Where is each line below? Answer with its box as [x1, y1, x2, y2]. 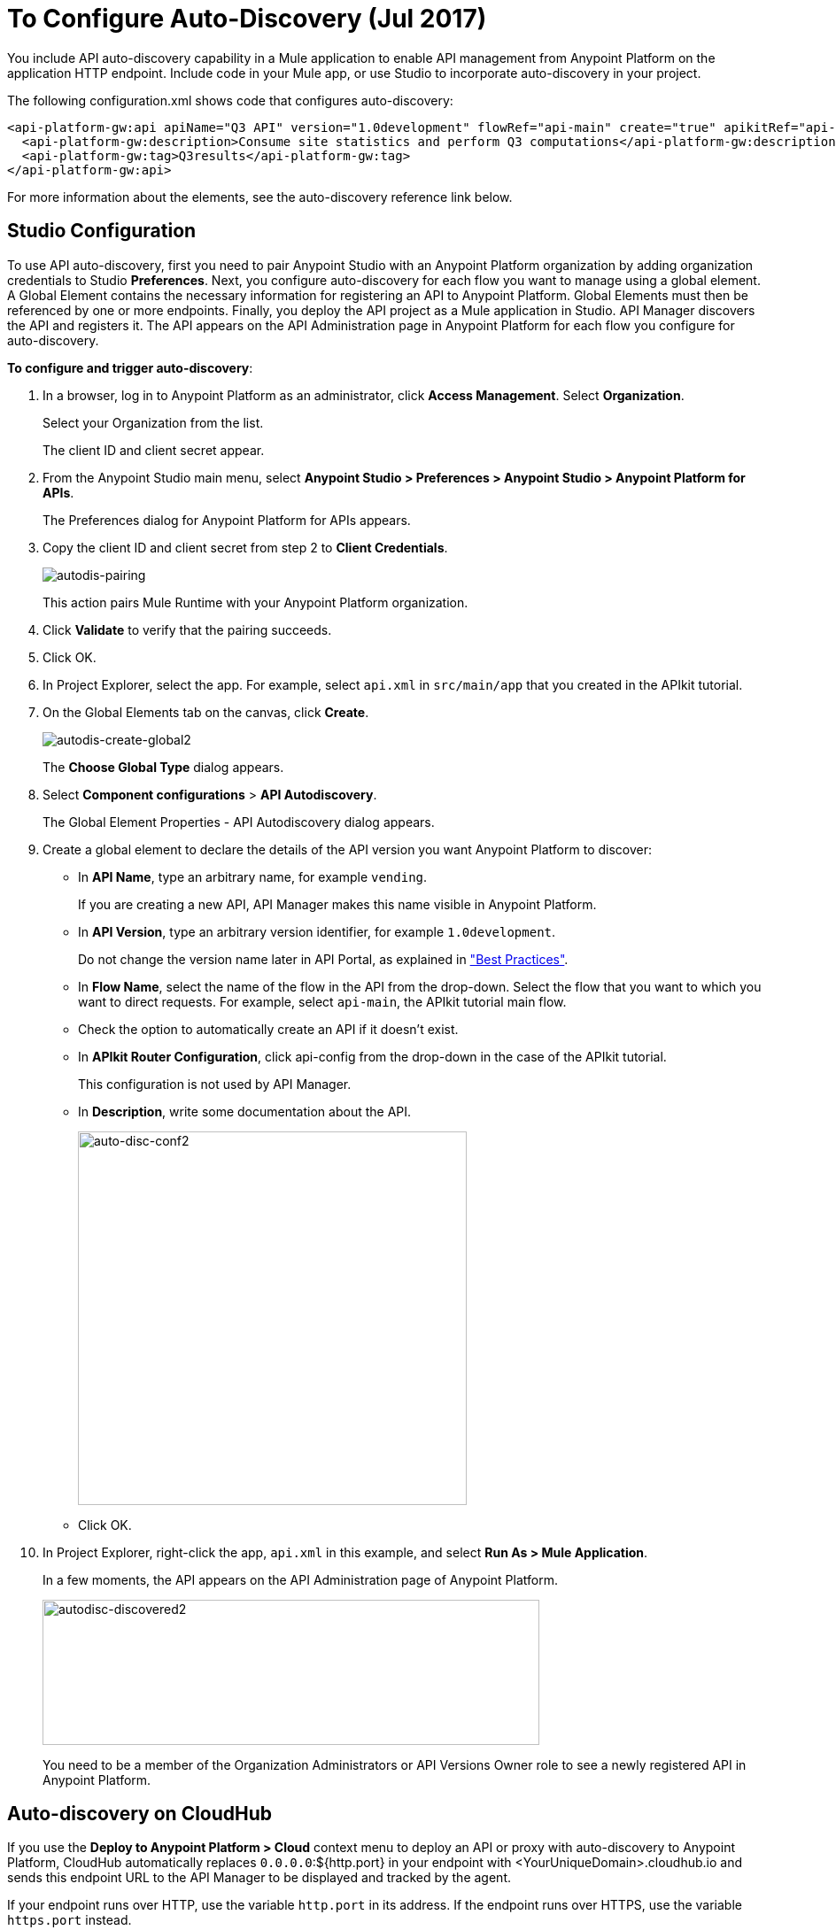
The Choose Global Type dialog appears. [43, 759, 284, 775]
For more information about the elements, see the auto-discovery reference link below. [7, 189, 513, 205]
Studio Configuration [7, 220, 197, 243]
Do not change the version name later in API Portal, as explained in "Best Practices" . [78, 951, 569, 967]
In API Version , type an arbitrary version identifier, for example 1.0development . [78, 923, 556, 939]
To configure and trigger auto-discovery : [7, 359, 253, 375]
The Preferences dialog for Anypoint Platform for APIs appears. [43, 512, 411, 528]
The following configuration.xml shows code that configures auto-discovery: [7, 92, 453, 108]
